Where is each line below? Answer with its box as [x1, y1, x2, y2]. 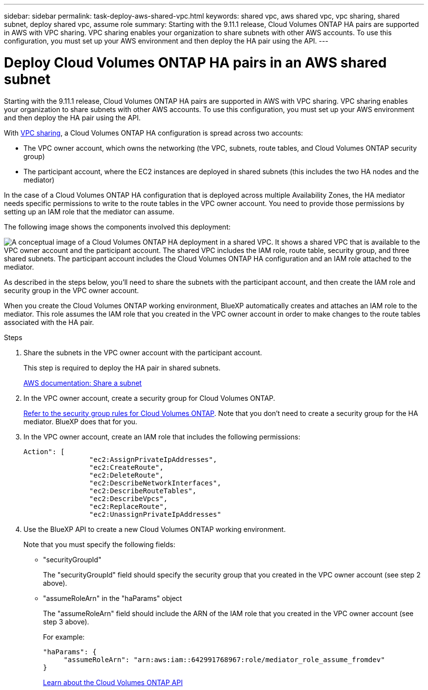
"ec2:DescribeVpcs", [89, 494, 168, 503]
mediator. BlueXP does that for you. [23, 417, 137, 426]
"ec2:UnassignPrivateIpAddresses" [89, 510, 221, 518]
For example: [43, 632, 85, 641]
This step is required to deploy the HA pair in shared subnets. [23, 363, 221, 372]
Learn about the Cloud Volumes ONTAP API [43, 678, 183, 687]
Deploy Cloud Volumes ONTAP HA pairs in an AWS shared [4, 54, 387, 71]
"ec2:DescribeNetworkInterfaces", [89, 479, 221, 487]
